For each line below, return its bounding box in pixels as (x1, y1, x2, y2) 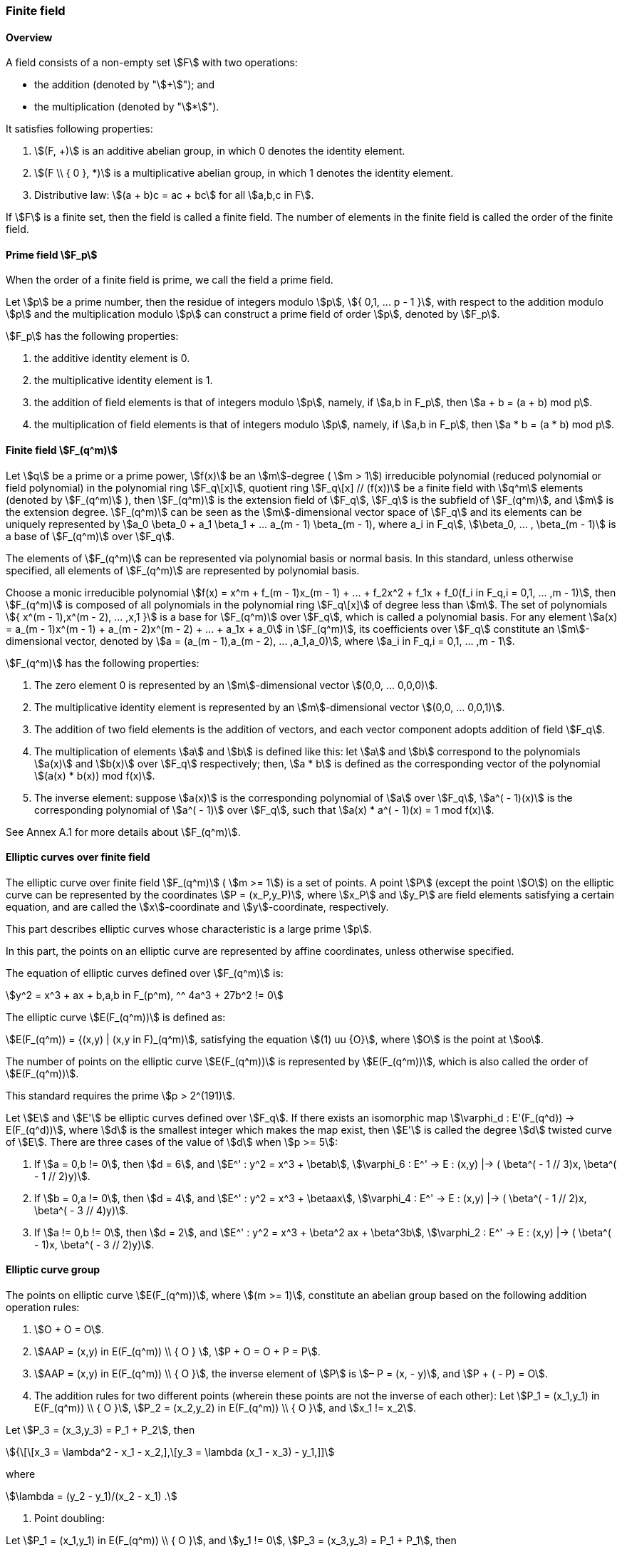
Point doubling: (34, 1512, 105, 1525)
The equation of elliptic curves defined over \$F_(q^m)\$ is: (6, 966, 284, 979)
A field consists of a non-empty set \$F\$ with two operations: (6, 56, 298, 69)
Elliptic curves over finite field (6, 851, 150, 864)
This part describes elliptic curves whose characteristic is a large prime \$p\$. (6, 922, 373, 935)
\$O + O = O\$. (34, 1323, 105, 1336)
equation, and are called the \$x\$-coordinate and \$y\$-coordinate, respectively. (6, 900, 389, 913)
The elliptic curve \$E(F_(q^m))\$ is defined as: (6, 1010, 226, 1023)
